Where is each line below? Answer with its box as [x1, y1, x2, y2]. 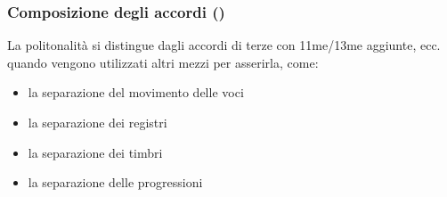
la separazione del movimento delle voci [28, 83, 244, 102]
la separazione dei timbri [28, 143, 163, 161]
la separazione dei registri [28, 113, 167, 131]
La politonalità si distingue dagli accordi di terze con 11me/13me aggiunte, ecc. [7, 36, 441, 54]
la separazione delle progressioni [28, 173, 203, 192]
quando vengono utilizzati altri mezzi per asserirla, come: [7, 53, 319, 71]
